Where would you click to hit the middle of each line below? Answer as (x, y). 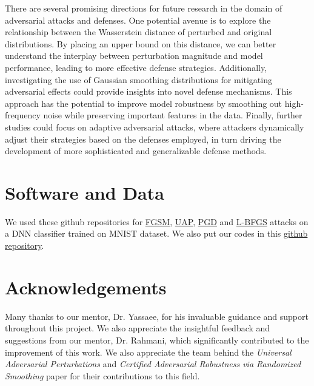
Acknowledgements (86, 287)
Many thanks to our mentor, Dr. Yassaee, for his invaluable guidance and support (157, 316)
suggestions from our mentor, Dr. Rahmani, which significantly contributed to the (157, 340)
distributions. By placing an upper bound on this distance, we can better (141, 43)
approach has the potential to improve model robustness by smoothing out (144, 103)
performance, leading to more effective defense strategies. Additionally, (136, 67)
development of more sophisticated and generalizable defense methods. (136, 151)
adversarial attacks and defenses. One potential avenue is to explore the (138, 20)
